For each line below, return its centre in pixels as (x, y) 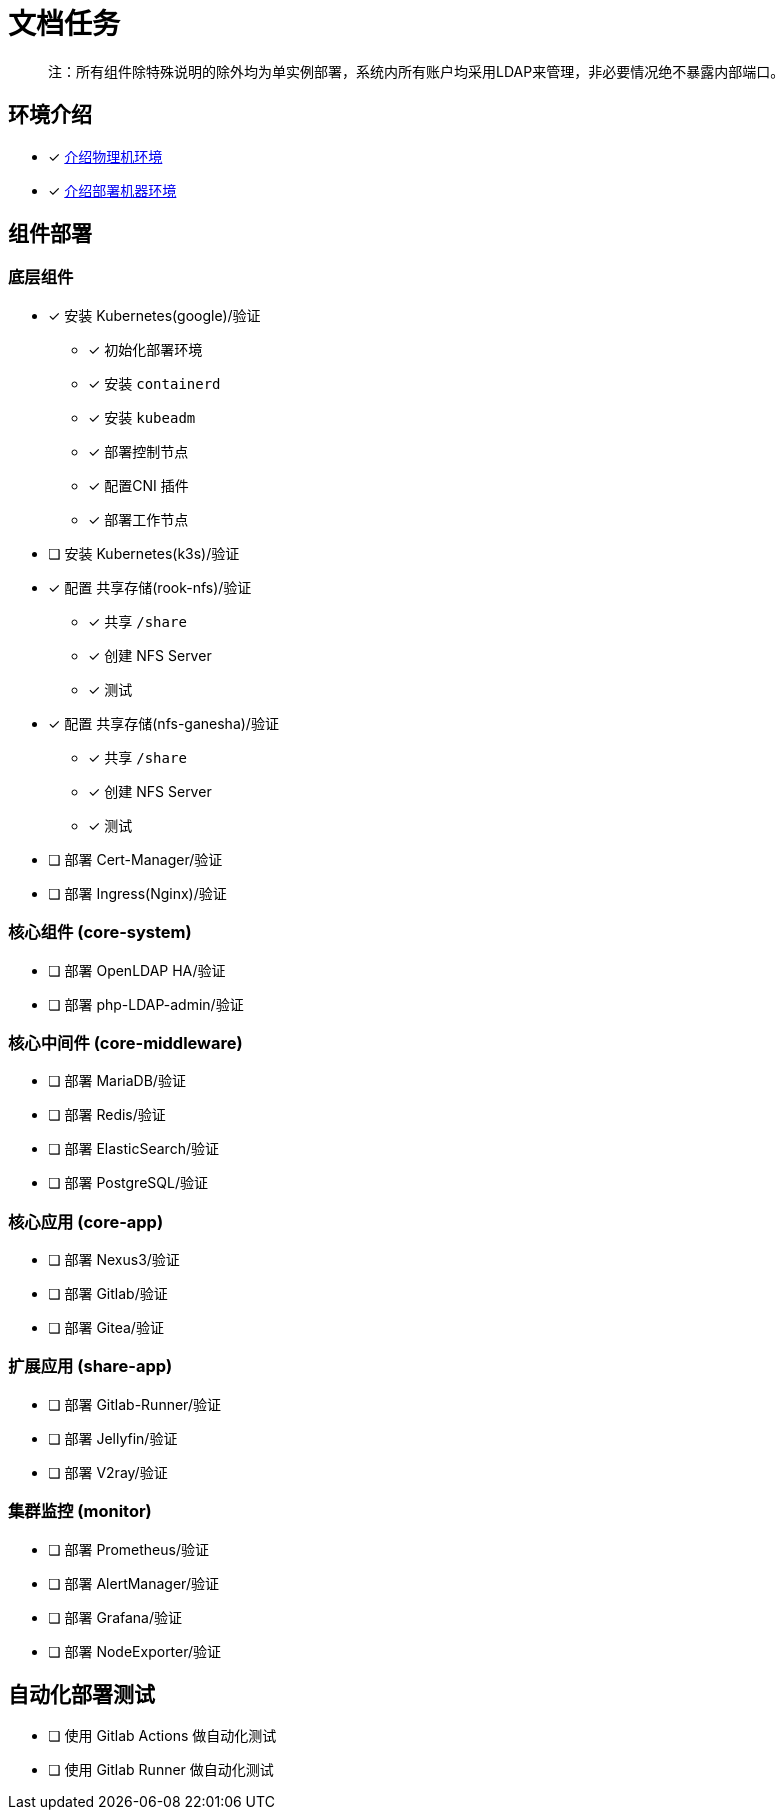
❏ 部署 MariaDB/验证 (117, 1081)
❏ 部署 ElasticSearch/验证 (133, 1149)
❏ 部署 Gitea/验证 (106, 1328)
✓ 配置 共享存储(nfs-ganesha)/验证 (163, 723)
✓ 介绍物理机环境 (105, 156)
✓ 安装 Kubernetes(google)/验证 (154, 315)
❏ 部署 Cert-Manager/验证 (135, 859)
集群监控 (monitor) (80, 1511)
